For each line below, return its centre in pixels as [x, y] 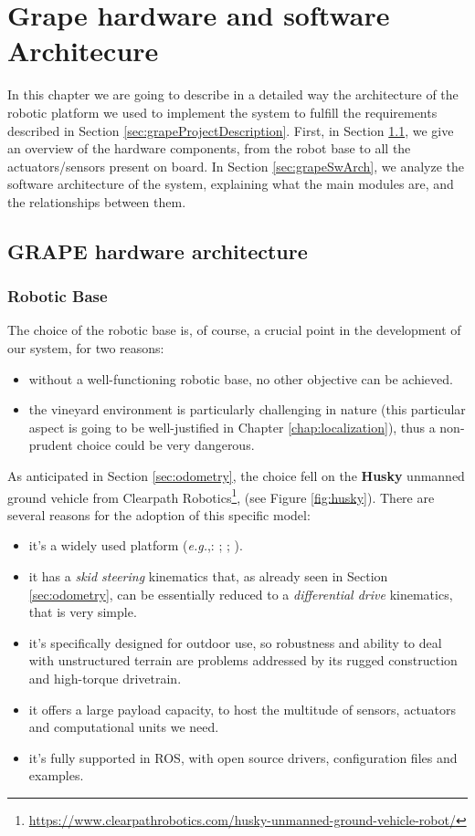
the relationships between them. [97, 201]
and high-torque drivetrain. [105, 679]
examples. [56, 775]
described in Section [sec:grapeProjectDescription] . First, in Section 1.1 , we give [231, 130]
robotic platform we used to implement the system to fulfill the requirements [222, 112]
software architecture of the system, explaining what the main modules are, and [231, 184]
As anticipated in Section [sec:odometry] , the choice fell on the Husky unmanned [236, 476]
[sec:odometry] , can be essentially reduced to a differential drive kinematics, [241, 594]
